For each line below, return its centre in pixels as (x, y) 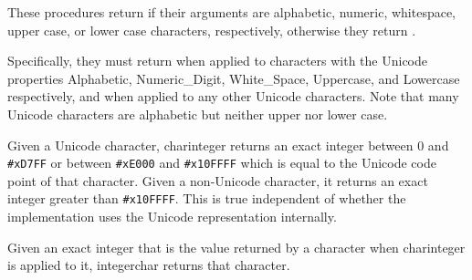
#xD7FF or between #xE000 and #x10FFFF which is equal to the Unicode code (222, 163)
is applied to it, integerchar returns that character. (149, 265)
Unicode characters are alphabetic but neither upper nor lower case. (198, 114)
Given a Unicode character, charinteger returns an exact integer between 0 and (228, 145)
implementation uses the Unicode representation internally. (172, 217)
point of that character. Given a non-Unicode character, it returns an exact (218, 180)
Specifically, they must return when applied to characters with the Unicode (217, 61)
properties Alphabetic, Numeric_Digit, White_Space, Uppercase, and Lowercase (234, 78)
